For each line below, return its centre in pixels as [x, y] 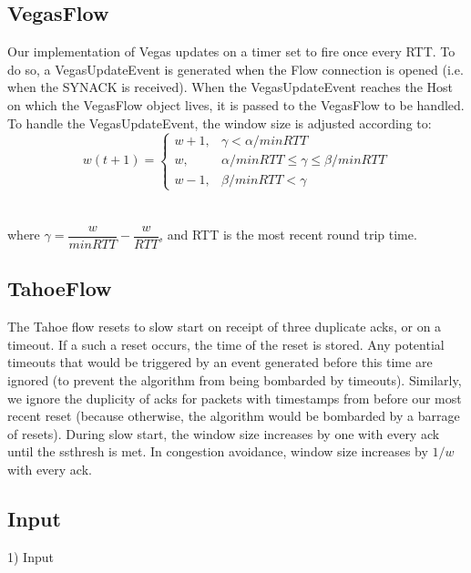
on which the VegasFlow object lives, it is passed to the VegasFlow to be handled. [236, 104]
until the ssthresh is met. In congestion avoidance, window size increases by [218, 451]
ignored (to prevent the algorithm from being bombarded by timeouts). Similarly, [235, 379]
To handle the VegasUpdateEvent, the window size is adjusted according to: [220, 123]
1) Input [31, 556]
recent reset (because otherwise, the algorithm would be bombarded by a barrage [234, 416]
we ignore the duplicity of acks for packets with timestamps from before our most [235, 398]
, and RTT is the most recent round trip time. [288, 235]
